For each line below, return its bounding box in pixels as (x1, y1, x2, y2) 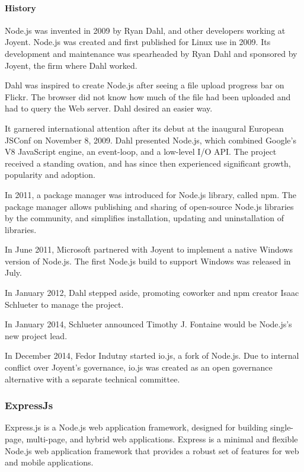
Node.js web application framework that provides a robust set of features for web (5, 444, 299, 457)
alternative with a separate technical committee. (5, 372, 180, 385)
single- (270, 421, 294, 433)
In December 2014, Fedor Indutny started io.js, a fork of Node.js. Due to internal (5, 349, 299, 362)
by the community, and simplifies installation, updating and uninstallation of (5, 212, 284, 224)
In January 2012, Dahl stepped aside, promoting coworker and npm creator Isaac (5, 286, 299, 299)
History (5, 1, 36, 14)
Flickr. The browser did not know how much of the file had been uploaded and (5, 90, 291, 103)
